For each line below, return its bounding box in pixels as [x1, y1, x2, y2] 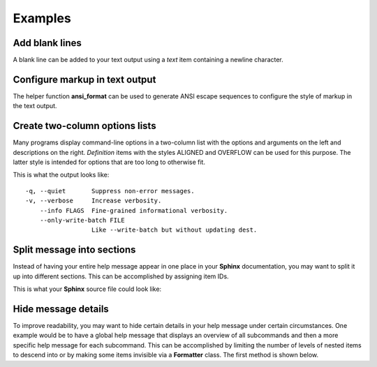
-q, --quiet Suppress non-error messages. [25, 187, 195, 195]
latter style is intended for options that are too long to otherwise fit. [13, 158, 206, 167]
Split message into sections [13, 244, 136, 256]
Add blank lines [13, 37, 82, 49]
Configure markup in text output [13, 73, 156, 85]
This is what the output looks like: [13, 171, 110, 179]
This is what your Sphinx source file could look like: [13, 285, 162, 293]
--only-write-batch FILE [39, 216, 125, 224]
